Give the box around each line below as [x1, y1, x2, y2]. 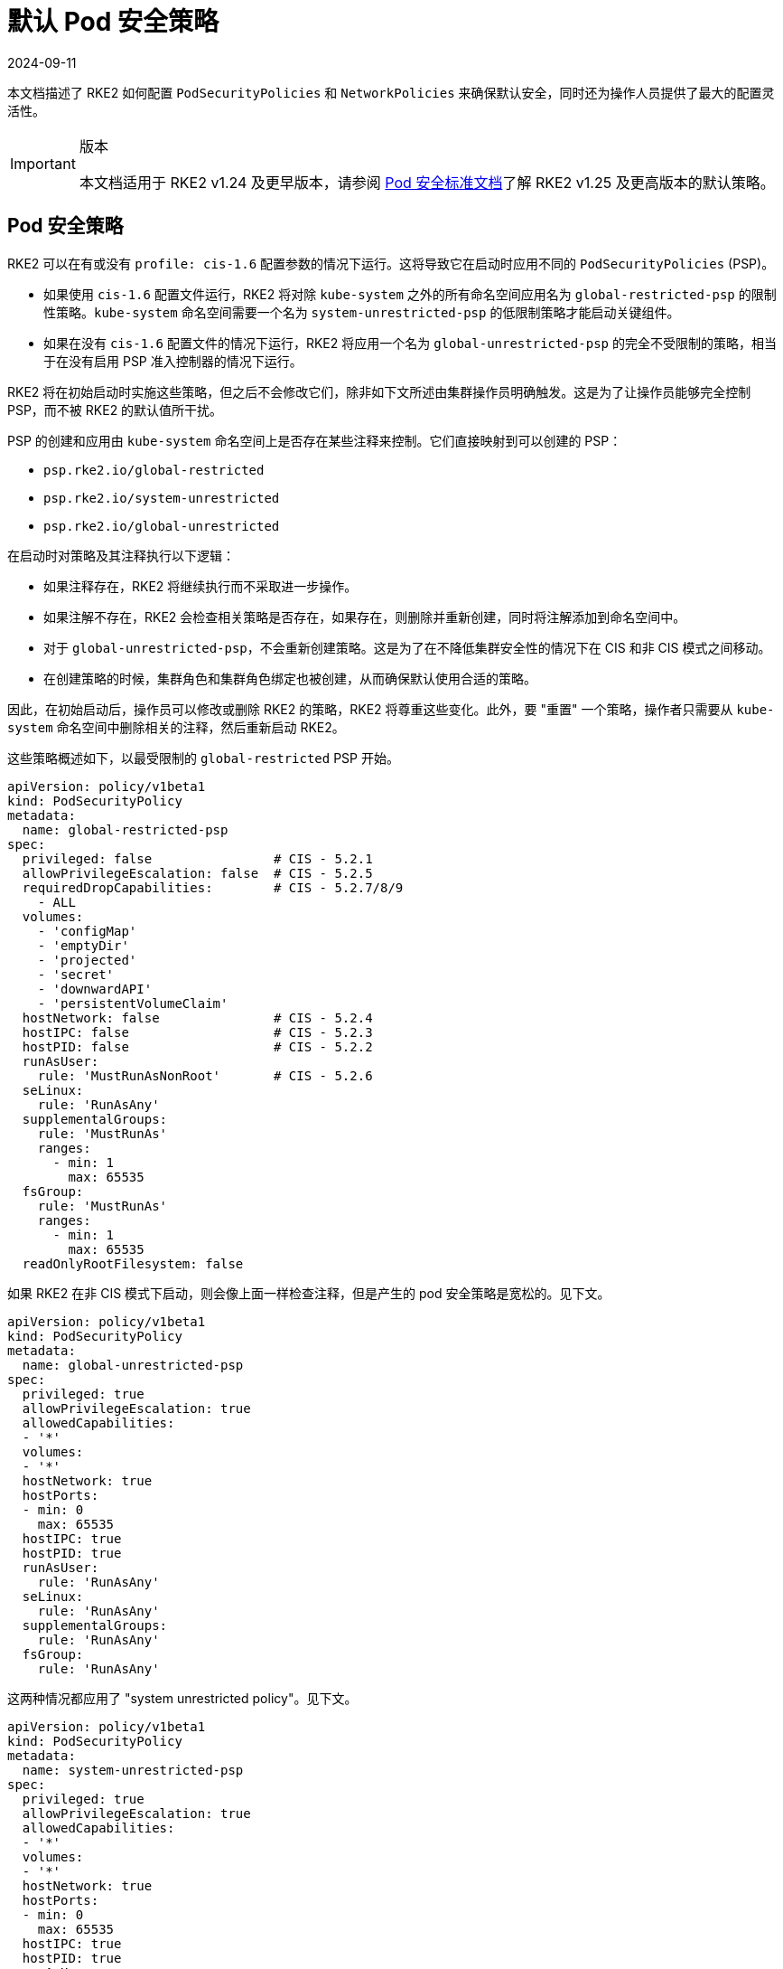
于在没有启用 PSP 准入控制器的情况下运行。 [43, 353, 303, 369]
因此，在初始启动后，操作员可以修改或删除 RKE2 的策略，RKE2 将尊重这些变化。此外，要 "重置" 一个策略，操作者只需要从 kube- [7, 701, 775, 717]
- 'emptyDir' [37, 937, 129, 953]
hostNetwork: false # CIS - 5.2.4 [22, 1010, 373, 1025]
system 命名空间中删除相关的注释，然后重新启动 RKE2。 [7, 719, 345, 735]
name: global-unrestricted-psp [22, 1357, 244, 1372]
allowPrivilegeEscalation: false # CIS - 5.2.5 [22, 865, 373, 881]
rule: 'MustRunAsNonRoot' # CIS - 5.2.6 [37, 1068, 373, 1083]
